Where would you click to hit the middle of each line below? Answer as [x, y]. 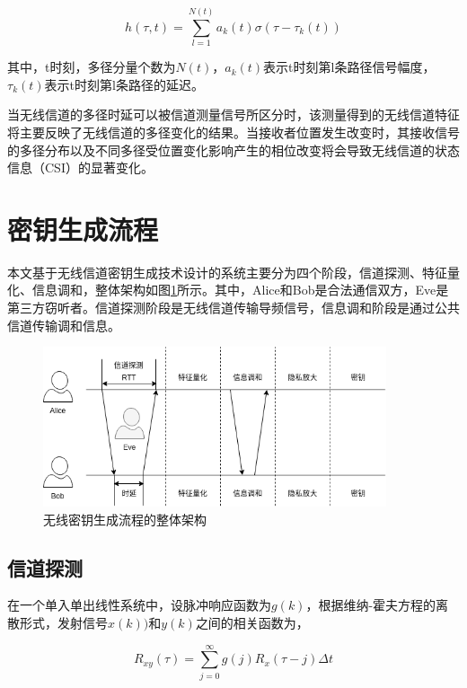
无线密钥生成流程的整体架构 [125, 519]
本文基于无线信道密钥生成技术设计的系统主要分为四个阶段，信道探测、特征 [227, 272]
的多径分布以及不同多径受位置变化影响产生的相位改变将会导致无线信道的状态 [233, 150]
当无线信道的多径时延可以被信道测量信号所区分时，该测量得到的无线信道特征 [233, 115]
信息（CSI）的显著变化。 [80, 168]
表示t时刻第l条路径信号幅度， [349, 67]
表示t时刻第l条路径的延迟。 [124, 84]
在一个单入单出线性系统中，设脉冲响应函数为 [139, 605]
